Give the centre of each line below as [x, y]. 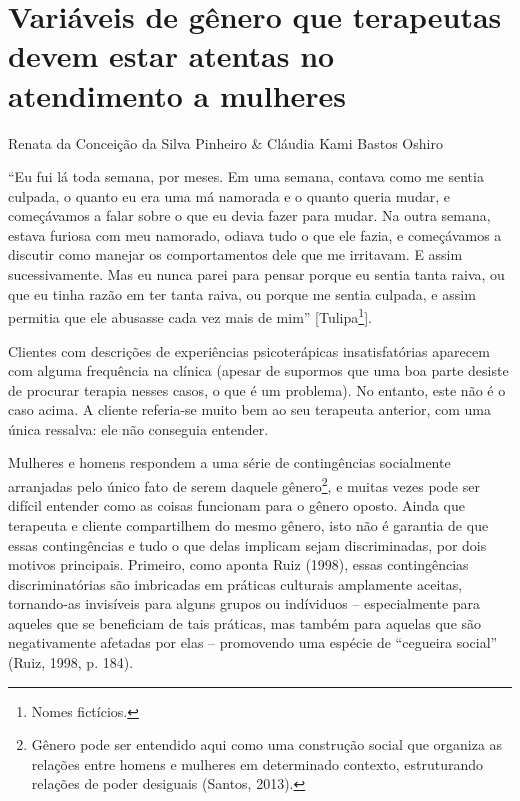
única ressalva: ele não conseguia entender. [138, 428]
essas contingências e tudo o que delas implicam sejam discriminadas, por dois [247, 544]
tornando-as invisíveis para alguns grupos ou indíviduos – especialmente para [244, 603]
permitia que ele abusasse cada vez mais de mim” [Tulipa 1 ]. [190, 315]
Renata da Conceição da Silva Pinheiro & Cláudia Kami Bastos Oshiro [225, 142]
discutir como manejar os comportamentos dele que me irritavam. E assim [235, 254]
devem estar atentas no [171, 55]
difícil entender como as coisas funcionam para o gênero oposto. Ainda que [236, 505]
